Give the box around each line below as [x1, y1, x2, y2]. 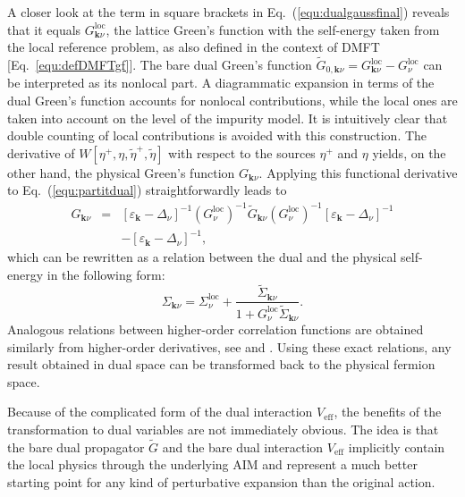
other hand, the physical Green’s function [7, 163, 235, 181]
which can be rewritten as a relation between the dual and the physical [7, 248, 397, 266]
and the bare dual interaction [162, 437, 324, 456]
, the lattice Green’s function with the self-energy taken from [106, 20, 440, 38]
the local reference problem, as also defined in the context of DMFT [7, 38, 380, 56]
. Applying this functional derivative [258, 163, 458, 181]
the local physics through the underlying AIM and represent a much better [7, 455, 418, 474]
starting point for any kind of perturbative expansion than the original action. [7, 473, 435, 492]
